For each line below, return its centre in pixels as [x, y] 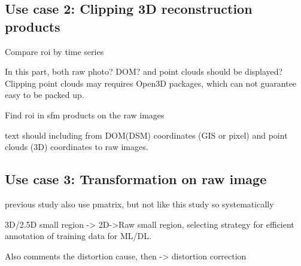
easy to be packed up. [45, 95]
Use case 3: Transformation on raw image [136, 179]
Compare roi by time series [54, 51]
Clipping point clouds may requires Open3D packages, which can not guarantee [151, 83]
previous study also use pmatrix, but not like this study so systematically [139, 204]
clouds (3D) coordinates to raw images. [77, 147]
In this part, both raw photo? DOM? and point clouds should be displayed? [144, 71]
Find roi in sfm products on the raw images [85, 114]
